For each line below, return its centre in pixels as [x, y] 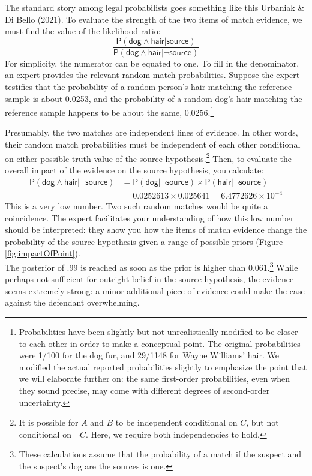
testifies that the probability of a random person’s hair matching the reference [148, 87]
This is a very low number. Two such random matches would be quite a [136, 206]
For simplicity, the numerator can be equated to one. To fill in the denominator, [152, 63]
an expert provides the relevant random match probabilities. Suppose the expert [152, 75]
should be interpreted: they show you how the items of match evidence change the [156, 230]
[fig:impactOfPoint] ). [43, 253]
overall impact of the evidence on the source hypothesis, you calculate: [134, 170]
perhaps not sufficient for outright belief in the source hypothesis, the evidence [149, 279]
